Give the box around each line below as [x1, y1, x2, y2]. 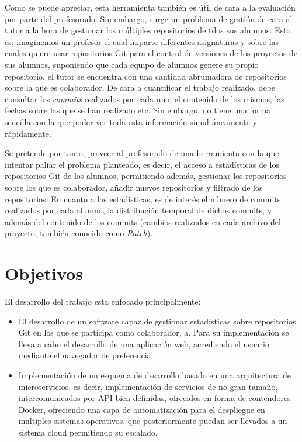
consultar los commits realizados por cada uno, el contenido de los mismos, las [5, 92, 284, 105]
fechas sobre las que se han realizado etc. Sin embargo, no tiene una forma [5, 104, 271, 116]
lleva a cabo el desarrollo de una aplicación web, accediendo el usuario [18, 337, 269, 350]
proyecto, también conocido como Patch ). [5, 227, 153, 239]
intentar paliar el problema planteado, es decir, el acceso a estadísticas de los [5, 158, 279, 170]
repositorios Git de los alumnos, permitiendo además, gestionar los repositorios [5, 170, 287, 182]
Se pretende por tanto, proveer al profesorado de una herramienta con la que [5, 147, 279, 159]
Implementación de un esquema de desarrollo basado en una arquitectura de [18, 368, 291, 381]
